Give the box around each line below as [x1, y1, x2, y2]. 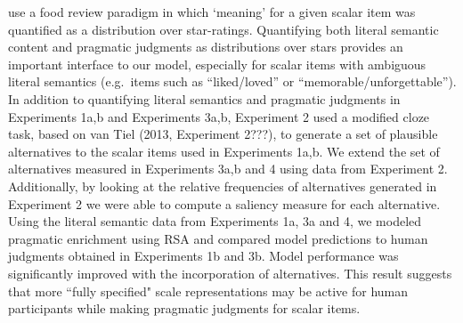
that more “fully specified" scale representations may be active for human [8, 281, 409, 300]
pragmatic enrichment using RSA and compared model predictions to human [8, 229, 428, 247]
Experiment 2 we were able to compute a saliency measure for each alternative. [8, 194, 441, 213]
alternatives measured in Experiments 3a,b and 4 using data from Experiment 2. [8, 159, 448, 178]
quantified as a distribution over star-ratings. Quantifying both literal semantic [8, 20, 439, 38]
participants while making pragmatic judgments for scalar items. [8, 299, 361, 318]
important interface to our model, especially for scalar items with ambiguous [8, 54, 426, 73]
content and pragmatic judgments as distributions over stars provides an [8, 37, 403, 56]
